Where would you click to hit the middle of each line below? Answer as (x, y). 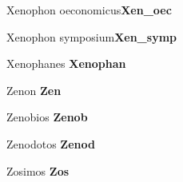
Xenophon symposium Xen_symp (91, 36)
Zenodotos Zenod (51, 143)
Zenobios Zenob (47, 117)
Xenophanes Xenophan (66, 63)
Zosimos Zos (38, 170)
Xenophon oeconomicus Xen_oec (89, 10)
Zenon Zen (34, 90)
